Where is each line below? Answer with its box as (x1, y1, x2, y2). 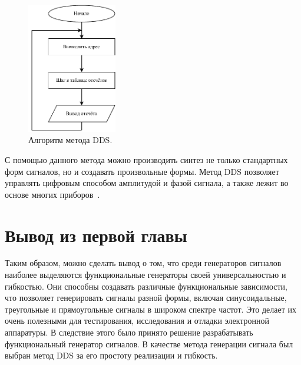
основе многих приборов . (5, 188, 100, 200)
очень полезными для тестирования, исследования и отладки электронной (5, 314, 270, 327)
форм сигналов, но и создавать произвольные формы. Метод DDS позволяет (5, 165, 279, 177)
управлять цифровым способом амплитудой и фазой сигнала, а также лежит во (5, 177, 289, 189)
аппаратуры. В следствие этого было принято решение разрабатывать (5, 326, 253, 339)
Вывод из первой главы (5, 223, 187, 247)
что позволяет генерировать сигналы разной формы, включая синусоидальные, (5, 291, 287, 304)
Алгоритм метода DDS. (28, 134, 113, 146)
